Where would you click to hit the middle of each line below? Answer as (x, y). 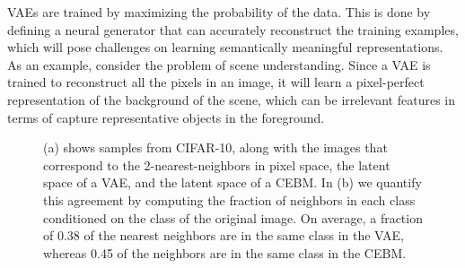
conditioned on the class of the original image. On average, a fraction (233, 217)
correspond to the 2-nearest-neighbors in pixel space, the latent (217, 164)
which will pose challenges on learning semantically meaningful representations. (225, 47)
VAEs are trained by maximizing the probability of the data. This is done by (219, 12)
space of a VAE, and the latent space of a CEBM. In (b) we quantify (232, 182)
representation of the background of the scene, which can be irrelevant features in (232, 99)
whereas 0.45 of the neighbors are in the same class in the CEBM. (225, 252)
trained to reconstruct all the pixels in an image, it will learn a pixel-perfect (216, 82)
